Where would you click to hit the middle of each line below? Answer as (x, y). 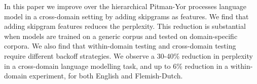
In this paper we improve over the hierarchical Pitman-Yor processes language (125, 6)
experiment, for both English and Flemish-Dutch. (106, 76)
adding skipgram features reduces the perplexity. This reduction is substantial (125, 26)
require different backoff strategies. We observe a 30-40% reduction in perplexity (128, 55)
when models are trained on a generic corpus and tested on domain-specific (121, 36)
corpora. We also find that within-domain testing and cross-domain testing (120, 46)
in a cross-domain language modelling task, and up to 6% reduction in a (116, 66)
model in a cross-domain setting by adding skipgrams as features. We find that (126, 16)
